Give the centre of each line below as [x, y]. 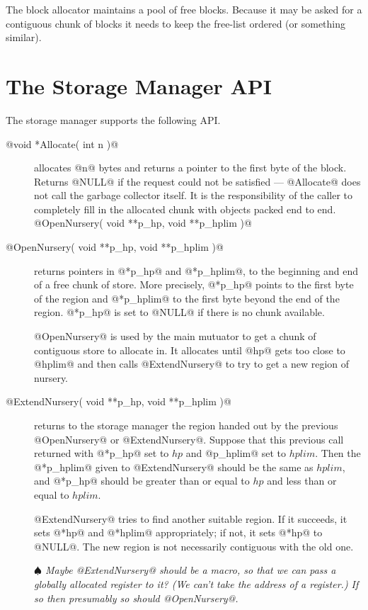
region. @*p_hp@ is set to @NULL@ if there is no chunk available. [179, 312]
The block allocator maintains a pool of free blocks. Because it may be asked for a [184, 9]
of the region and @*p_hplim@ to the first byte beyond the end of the [187, 298]
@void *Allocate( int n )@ [62, 143]
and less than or [302, 481]
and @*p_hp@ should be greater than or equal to [142, 481]
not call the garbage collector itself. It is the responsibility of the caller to [194, 195]
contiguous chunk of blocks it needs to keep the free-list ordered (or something [176, 23]
